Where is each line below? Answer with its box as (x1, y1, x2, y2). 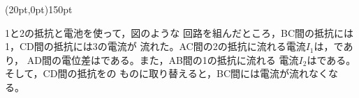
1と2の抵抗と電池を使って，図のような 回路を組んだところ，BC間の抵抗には (5, 25, 353, 40)
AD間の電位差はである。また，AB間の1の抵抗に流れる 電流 (27, 52, 299, 67)
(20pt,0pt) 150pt (5, 2, 73, 16)
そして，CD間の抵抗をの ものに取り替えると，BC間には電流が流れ (5, 66, 309, 81)
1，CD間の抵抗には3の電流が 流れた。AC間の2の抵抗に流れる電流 (5, 39, 306, 54)
